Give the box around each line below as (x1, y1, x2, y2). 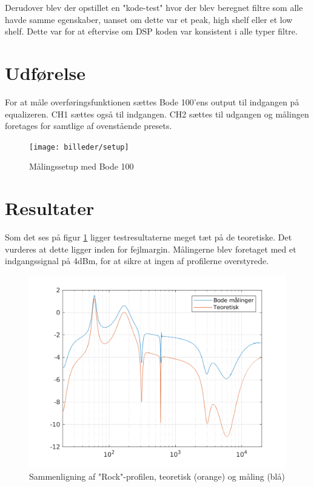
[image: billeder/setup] (29, 142, 129, 151)
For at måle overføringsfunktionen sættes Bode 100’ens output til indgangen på (5, 95, 299, 108)
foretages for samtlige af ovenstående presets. (5, 119, 172, 132)
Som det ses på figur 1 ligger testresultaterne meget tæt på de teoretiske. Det (5, 231, 292, 243)
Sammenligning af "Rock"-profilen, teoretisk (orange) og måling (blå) (29, 470, 285, 483)
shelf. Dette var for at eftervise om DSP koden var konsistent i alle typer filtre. (5, 25, 298, 38)
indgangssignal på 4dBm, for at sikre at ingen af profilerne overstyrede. (5, 254, 269, 267)
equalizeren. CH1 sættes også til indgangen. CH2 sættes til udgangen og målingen (5, 107, 309, 120)
